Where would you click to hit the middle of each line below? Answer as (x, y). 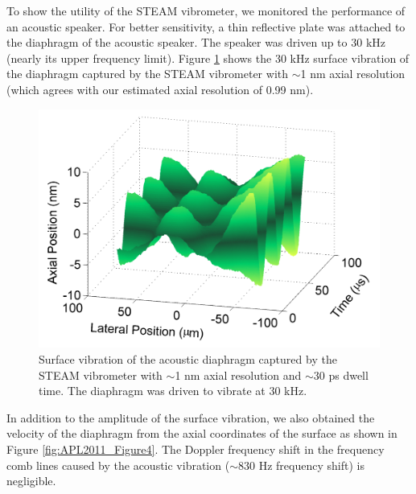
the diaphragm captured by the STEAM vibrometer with (147, 74)
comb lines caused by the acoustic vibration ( (118, 465)
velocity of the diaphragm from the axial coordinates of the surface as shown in (202, 433)
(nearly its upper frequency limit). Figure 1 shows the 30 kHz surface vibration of (208, 58)
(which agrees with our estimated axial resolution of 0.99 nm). (160, 89)
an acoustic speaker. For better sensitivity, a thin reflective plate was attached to (206, 26)
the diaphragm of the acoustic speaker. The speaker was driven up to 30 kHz (196, 42)
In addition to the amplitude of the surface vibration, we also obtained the (191, 417)
